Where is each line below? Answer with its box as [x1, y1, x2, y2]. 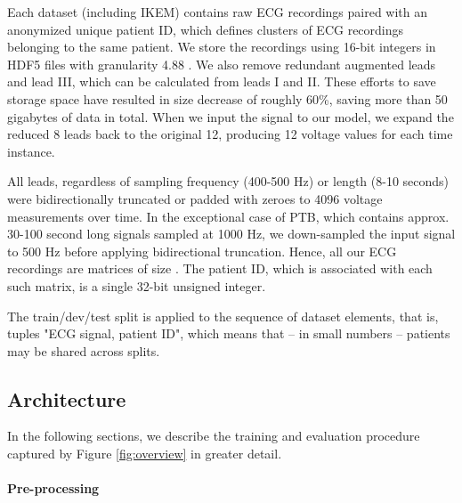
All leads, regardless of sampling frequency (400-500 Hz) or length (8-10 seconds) [7, 172, 450, 191]
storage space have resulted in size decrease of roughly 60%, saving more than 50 [7, 89, 448, 108]
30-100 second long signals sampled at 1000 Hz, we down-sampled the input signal [7, 224, 456, 243]
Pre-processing [7, 479, 100, 498]
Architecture [7, 385, 126, 412]
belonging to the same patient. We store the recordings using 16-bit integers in [7, 37, 436, 56]
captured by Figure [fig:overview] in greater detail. [7, 444, 282, 463]
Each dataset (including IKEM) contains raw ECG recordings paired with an [7, 3, 428, 20]
